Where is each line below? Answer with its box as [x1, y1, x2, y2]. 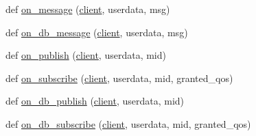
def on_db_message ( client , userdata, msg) [5, 25, 188, 39]
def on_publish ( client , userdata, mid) [5, 48, 166, 62]
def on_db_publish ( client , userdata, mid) [5, 94, 185, 108]
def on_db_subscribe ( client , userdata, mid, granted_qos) [5, 116, 251, 131]
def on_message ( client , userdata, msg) [5, 2, 170, 16]
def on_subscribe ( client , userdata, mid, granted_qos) [5, 70, 233, 85]
